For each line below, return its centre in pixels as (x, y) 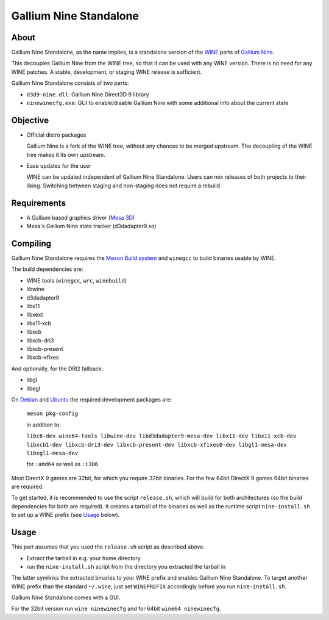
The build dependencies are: (47, 269)
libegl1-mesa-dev (52, 453)
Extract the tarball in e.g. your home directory (84, 558)
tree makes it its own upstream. (66, 154)
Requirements (39, 203)
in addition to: (44, 425)
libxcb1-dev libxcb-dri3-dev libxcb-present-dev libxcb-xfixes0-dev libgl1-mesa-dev (157, 445)
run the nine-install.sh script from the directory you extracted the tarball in (126, 566)
